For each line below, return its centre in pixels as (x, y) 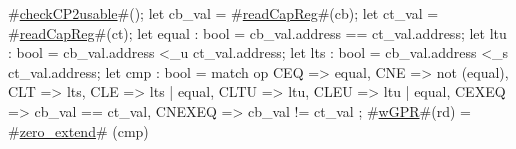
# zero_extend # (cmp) (78, 130)
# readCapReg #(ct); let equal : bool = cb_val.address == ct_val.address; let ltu (257, 32)
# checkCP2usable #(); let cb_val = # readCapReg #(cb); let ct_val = (223, 13)
